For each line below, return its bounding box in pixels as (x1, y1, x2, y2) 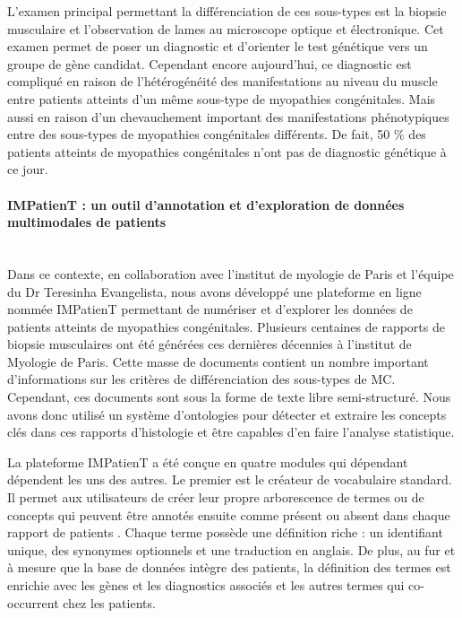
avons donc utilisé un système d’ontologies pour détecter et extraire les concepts (7, 405, 447, 423)
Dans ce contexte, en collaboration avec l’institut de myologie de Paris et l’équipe (7, 264, 454, 283)
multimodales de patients (7, 213, 167, 231)
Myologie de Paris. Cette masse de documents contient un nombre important (7, 352, 429, 370)
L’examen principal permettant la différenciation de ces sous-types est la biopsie (7, 2, 447, 20)
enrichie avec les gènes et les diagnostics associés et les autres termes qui (7, 576, 405, 595)
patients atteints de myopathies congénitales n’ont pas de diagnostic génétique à (7, 142, 447, 161)
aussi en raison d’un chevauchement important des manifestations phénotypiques (7, 107, 449, 126)
